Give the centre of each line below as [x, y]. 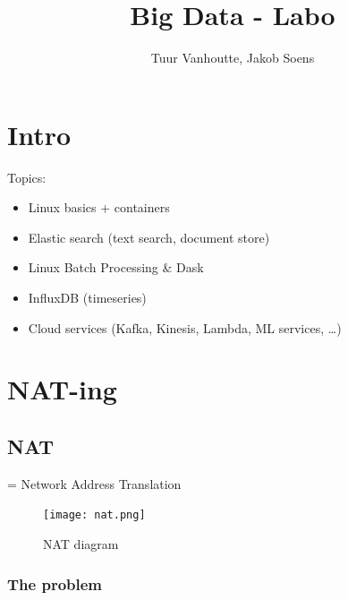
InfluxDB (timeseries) [87, 298]
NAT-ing [62, 389]
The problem [55, 583]
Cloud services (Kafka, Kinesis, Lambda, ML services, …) [185, 327]
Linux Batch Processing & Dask [116, 267]
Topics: [27, 177]
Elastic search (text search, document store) [149, 237]
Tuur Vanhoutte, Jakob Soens [233, 58]
